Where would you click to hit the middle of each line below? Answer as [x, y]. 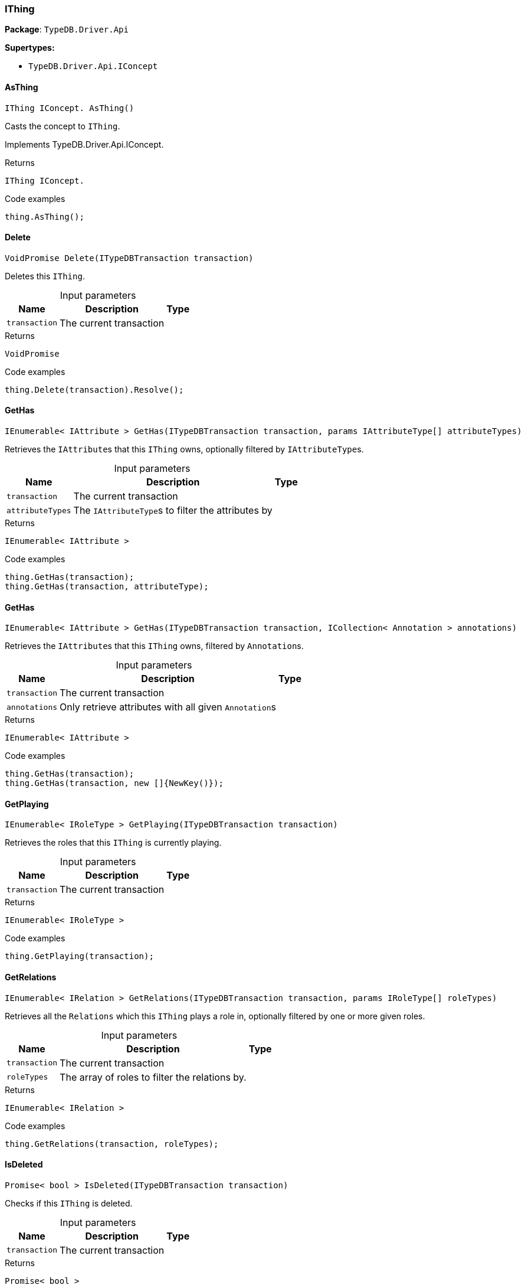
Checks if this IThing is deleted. [69, 1203]
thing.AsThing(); [45, 216]
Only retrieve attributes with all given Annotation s [168, 707]
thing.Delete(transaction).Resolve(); [94, 389]
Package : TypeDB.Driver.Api [67, 30]
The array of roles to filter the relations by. [153, 1077]
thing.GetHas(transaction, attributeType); [107, 587]
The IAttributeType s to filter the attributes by [173, 511]
